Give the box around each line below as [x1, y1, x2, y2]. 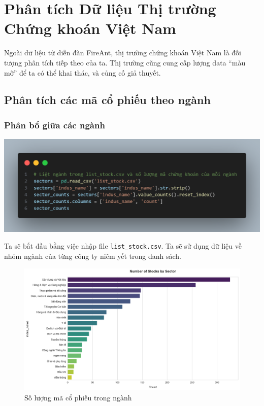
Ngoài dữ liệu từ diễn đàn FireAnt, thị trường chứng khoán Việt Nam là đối [4, 47, 241, 58]
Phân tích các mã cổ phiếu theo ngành [4, 92, 211, 108]
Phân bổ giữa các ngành [4, 118, 105, 131]
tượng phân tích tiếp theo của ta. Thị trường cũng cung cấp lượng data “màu [4, 57, 246, 67]
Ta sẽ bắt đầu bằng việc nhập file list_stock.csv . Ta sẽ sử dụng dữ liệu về [4, 241, 242, 251]
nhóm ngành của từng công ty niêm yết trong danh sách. [4, 250, 181, 261]
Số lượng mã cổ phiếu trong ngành [24, 392, 132, 402]
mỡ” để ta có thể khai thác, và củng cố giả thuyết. [4, 67, 161, 78]
